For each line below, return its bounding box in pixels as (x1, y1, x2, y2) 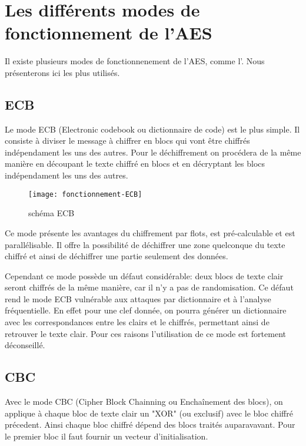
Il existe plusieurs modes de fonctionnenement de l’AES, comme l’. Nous (5, 55, 265, 67)
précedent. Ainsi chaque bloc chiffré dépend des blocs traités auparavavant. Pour (5, 418, 295, 431)
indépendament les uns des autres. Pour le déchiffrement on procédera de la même (5, 146, 301, 158)
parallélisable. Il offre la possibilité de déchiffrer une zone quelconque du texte (5, 238, 285, 250)
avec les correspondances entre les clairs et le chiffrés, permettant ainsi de (5, 316, 270, 328)
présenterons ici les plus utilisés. (5, 66, 120, 78)
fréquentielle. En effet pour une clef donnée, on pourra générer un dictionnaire (5, 304, 287, 316)
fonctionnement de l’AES (5, 21, 212, 45)
